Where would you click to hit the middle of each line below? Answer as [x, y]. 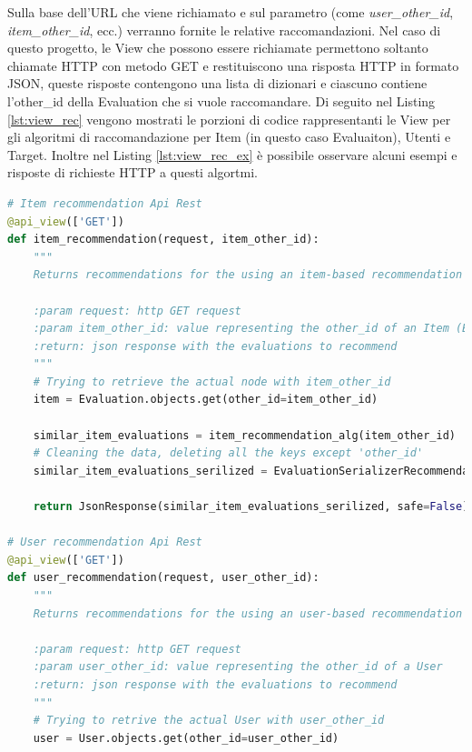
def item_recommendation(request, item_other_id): [163, 240]
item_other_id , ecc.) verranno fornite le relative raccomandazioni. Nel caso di [224, 30]
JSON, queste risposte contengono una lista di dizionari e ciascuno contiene [217, 83]
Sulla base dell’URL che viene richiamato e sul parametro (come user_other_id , [231, 12]
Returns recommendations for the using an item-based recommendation [248, 275]
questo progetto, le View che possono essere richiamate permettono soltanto [218, 48]
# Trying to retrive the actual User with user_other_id [209, 721]
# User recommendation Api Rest [105, 542]
